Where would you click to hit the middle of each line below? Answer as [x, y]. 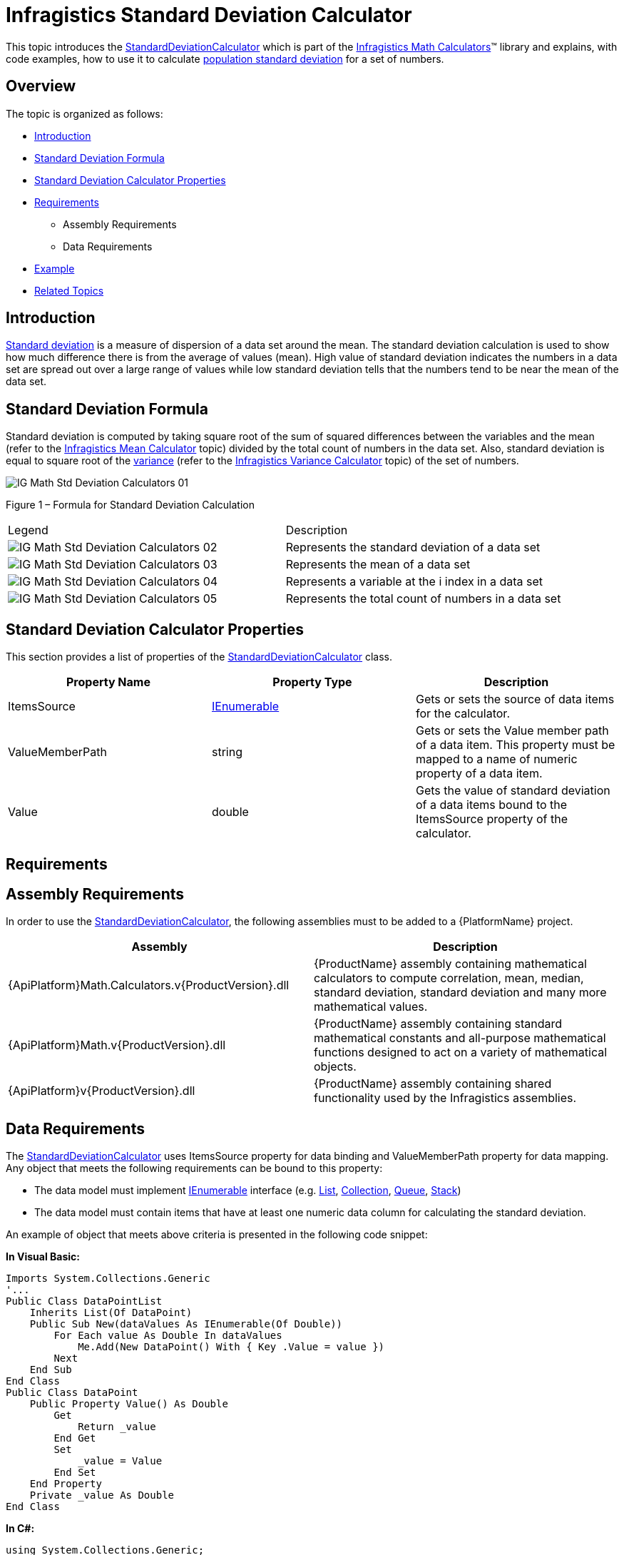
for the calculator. [462, 714]
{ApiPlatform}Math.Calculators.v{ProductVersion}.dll [149, 985]
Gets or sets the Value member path [512, 731]
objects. [335, 1067]
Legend [28, 530]
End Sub [51, 1370]
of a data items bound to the [491, 805]
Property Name [108, 682]
